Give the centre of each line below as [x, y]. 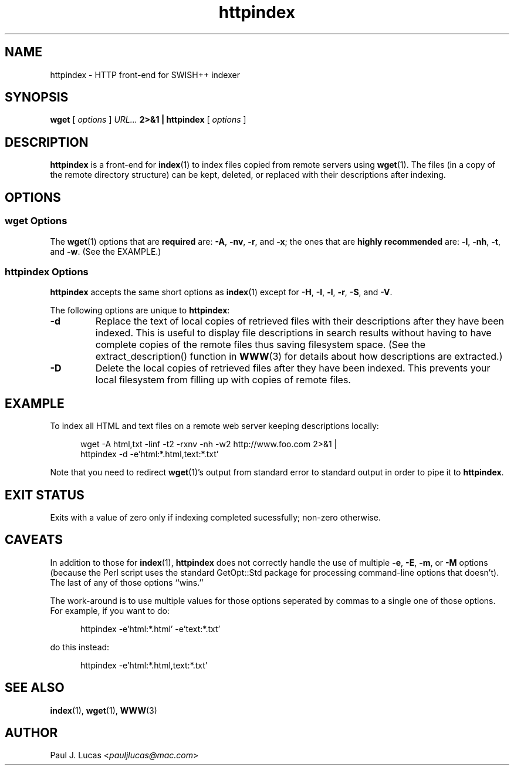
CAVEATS [34, 540]
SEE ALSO [35, 688]
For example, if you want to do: [110, 610]
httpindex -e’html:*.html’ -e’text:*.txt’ [151, 629]
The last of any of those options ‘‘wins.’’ [127, 582]
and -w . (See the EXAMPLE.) [106, 251]
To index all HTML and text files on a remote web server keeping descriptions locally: [214, 426]
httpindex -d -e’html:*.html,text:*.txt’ [150, 454]
